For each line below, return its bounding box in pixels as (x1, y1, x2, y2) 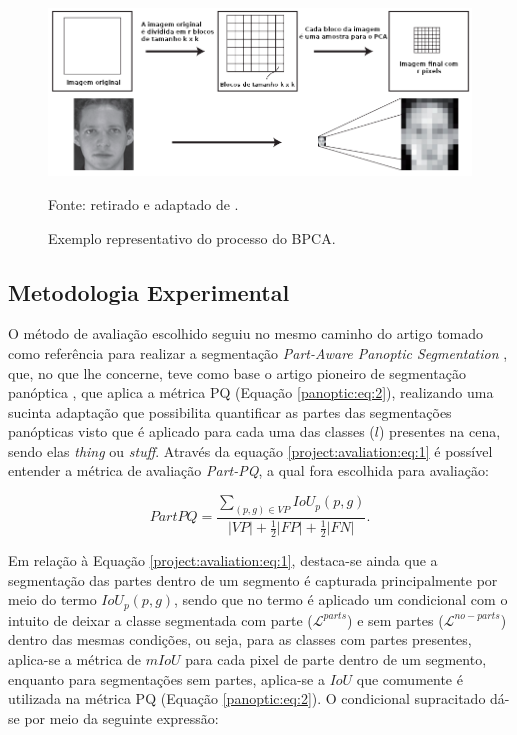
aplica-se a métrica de (8, 648, 142, 669)
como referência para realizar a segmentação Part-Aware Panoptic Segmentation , (8, 342, 508, 363)
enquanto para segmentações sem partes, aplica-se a (8, 668, 325, 689)
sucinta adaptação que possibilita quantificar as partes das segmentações (8, 401, 452, 422)
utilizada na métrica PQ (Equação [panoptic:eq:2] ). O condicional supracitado (8, 688, 486, 709)
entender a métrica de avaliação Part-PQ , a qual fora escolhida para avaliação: (8, 460, 489, 481)
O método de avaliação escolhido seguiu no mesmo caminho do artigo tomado (8, 323, 484, 344)
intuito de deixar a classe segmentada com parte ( (8, 609, 313, 630)
